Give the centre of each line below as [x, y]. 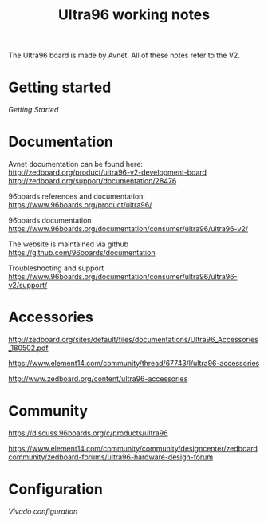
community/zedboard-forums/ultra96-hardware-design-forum [111, 457]
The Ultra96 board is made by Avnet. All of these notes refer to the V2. [124, 55]
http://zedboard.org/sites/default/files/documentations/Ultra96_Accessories [134, 339]
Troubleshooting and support [56, 268]
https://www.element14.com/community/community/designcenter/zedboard [133, 448]
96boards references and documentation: [77, 196]
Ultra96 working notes [134, 15]
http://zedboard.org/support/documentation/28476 [93, 181]
